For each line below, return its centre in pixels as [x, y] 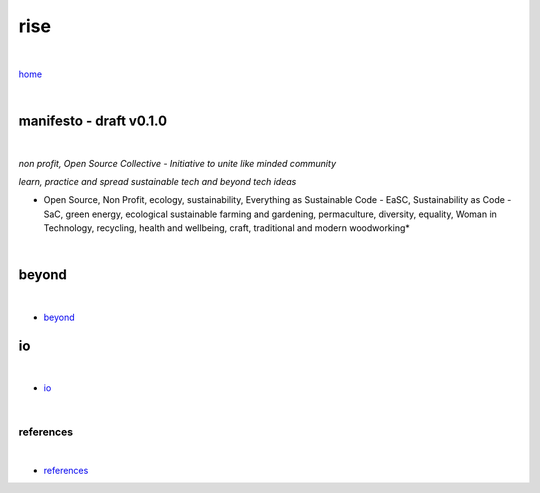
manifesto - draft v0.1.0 [93, 121]
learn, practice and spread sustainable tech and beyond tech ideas [157, 182]
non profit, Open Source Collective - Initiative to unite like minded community [177, 163]
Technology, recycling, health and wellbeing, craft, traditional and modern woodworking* [226, 228]
